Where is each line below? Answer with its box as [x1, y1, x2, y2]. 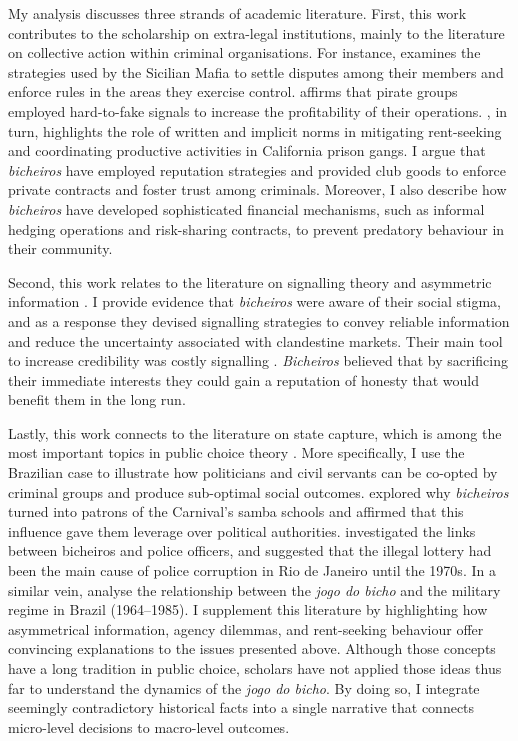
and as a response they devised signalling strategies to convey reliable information [8, 310, 510, 331]
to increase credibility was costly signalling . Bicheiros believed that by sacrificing [8, 350, 509, 371]
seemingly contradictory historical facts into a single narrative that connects [8, 697, 475, 718]
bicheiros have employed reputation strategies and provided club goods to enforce [8, 159, 507, 180]
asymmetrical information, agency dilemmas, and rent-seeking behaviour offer [8, 618, 484, 639]
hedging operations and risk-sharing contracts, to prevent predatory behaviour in [8, 218, 505, 239]
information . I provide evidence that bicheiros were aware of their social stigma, [8, 291, 501, 312]
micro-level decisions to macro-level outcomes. [8, 716, 290, 737]
